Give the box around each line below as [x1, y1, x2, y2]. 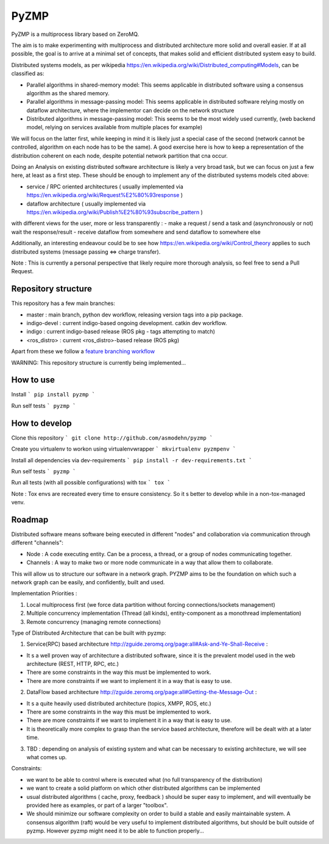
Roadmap [11, 514, 49, 524]
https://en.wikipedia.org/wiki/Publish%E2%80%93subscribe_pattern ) [26, 208, 203, 216]
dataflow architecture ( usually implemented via [26, 200, 146, 207]
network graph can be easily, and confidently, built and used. [11, 578, 165, 585]
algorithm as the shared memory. [26, 89, 110, 97]
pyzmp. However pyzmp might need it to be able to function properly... [26, 827, 204, 835]
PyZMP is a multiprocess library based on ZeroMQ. [11, 30, 140, 38]
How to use [11, 375, 55, 385]
